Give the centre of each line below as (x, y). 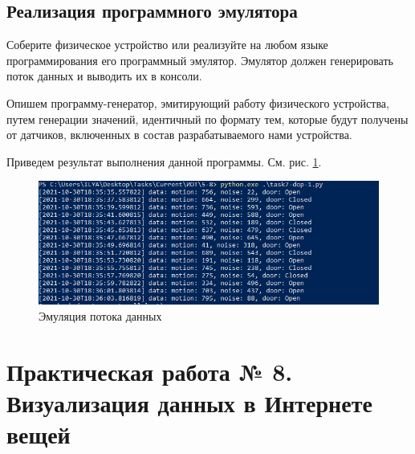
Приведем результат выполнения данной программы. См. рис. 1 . (164, 161)
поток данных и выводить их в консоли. (104, 76)
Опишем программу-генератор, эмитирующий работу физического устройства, (198, 102)
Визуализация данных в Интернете (189, 403)
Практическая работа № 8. (150, 371)
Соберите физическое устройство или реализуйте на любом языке (167, 45)
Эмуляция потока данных (100, 316)
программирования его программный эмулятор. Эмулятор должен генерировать (200, 60)
